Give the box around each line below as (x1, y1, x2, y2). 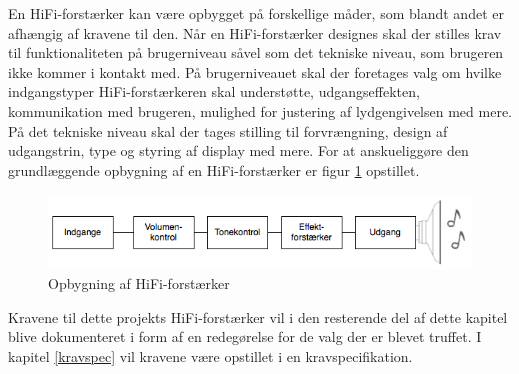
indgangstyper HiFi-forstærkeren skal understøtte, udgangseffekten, (8, 81, 420, 102)
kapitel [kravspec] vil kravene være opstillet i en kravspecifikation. (8, 345, 413, 366)
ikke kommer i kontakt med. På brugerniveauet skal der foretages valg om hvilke (8, 61, 502, 82)
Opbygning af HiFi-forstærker (48, 273, 230, 294)
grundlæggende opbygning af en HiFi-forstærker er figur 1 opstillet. (8, 159, 420, 180)
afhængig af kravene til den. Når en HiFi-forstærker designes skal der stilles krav (8, 22, 502, 43)
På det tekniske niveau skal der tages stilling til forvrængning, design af (8, 120, 448, 141)
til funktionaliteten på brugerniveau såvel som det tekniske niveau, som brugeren (8, 42, 504, 63)
